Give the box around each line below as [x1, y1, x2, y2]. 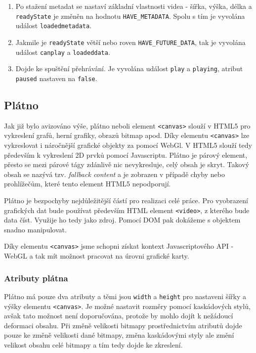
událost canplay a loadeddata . [15, 46, 110, 57]
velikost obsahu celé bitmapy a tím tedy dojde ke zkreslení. [4, 340, 183, 350]
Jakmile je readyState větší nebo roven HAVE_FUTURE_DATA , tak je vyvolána [15, 37, 246, 47]
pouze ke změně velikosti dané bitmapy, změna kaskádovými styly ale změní [4, 330, 234, 340]
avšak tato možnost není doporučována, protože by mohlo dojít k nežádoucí [4, 310, 233, 321]
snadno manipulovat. [4, 224, 67, 234]
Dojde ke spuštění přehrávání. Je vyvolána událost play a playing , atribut [15, 63, 243, 74]
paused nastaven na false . [15, 73, 97, 83]
